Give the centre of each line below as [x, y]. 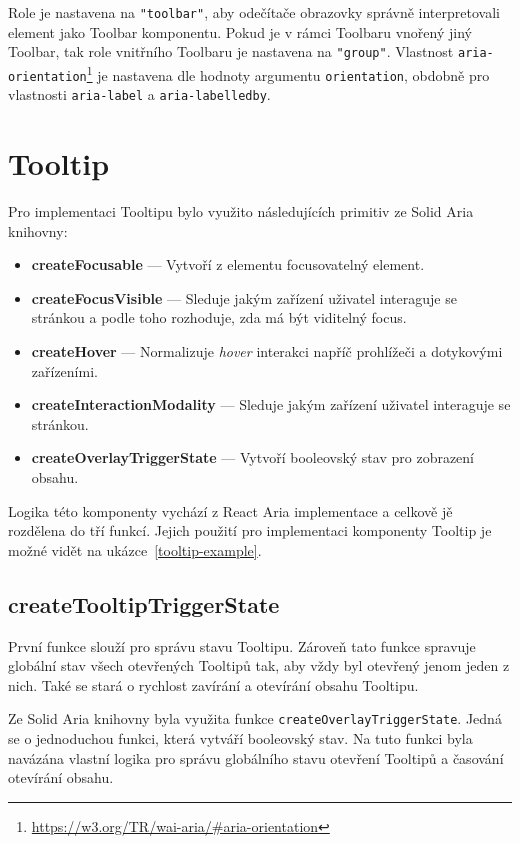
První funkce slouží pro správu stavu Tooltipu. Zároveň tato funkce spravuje [242, 645]
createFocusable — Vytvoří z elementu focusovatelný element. [228, 264]
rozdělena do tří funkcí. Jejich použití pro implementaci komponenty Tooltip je [250, 530]
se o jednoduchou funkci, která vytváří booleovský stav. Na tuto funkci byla [240, 737]
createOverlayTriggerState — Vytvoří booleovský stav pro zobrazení [253, 457]
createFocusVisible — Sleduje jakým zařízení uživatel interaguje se [244, 297]
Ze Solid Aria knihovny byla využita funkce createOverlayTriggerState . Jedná [255, 718]
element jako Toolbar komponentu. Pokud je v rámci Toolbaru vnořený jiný [240, 31]
